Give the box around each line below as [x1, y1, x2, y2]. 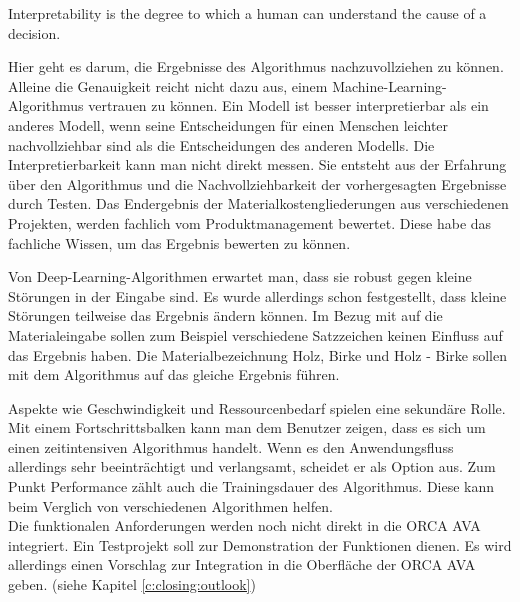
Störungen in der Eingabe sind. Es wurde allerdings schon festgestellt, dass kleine [8, 285, 507, 306]
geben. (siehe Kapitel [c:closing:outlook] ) [8, 574, 256, 595]
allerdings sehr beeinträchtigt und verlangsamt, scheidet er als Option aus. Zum [8, 456, 496, 477]
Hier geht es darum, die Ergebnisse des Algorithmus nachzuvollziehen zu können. [8, 56, 504, 77]
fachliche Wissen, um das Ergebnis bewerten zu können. [8, 232, 351, 253]
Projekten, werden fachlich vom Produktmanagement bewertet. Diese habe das [8, 212, 492, 233]
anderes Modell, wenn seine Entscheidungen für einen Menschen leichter [8, 114, 449, 135]
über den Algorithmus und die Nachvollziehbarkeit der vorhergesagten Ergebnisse [8, 173, 507, 194]
